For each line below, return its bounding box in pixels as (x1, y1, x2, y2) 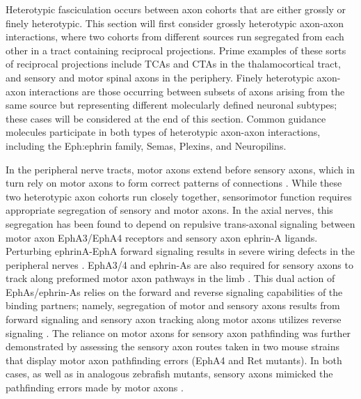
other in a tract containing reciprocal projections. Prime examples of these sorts (6, 42, 346, 57)
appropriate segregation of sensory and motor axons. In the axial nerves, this (6, 203, 333, 217)
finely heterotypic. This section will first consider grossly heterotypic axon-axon (6, 15, 344, 30)
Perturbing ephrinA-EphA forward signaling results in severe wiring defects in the (6, 244, 355, 258)
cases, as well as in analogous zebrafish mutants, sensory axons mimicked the (6, 366, 333, 381)
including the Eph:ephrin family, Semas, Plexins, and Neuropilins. (6, 138, 287, 152)
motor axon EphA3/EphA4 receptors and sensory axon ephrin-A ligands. (6, 230, 318, 244)
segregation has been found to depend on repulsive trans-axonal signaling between (6, 216, 355, 230)
